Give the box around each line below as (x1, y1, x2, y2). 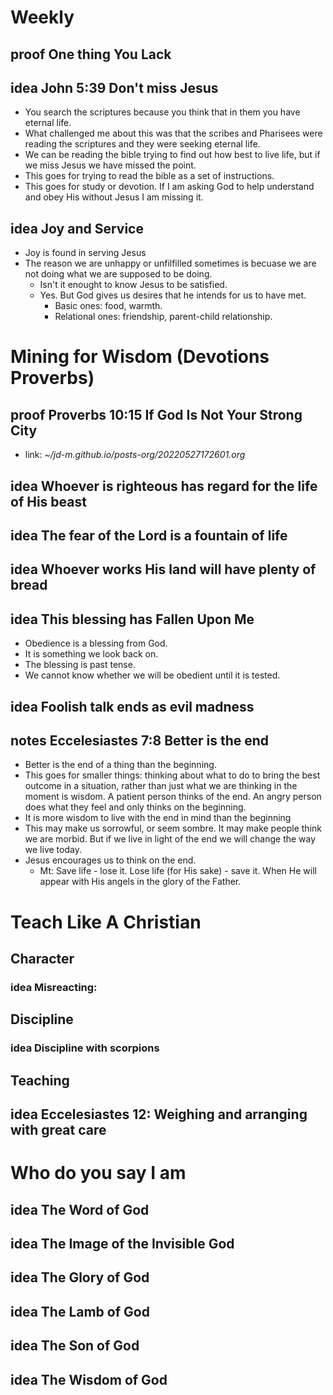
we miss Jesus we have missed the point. (24, 159, 197, 171)
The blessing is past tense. (24, 659, 136, 671)
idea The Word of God (10, 1201, 150, 1218)
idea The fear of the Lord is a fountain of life (10, 527, 288, 544)
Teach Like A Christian (10, 911, 202, 933)
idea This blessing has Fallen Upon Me (10, 611, 255, 628)
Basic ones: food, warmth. (54, 300, 163, 312)
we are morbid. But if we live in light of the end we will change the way (24, 833, 317, 845)
